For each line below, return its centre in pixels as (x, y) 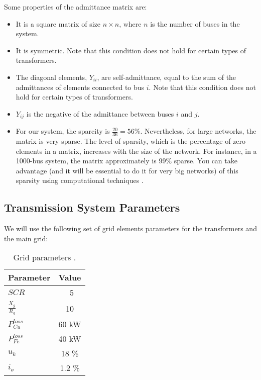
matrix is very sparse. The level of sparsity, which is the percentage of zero (130, 141)
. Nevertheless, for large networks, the (198, 131)
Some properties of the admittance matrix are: (76, 7)
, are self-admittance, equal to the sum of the (167, 77)
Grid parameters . (45, 257)
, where (130, 23)
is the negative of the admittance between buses (100, 113)
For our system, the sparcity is (63, 131)
